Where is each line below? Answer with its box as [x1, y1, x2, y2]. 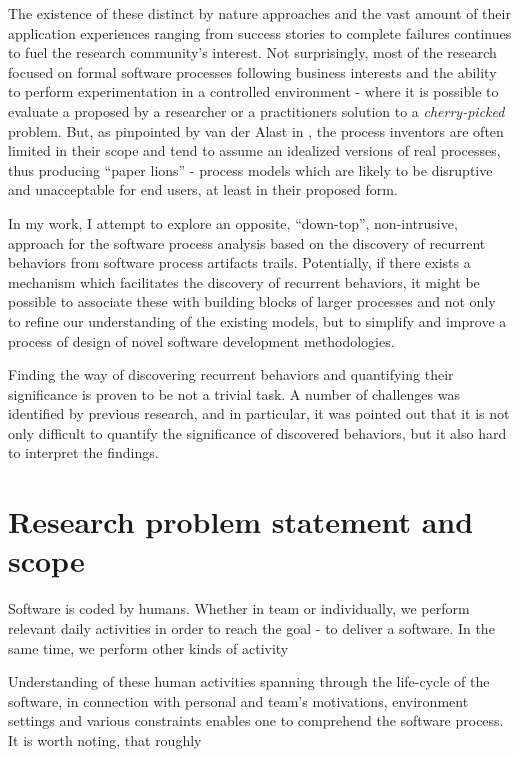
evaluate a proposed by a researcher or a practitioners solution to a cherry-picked [8, 100, 505, 121]
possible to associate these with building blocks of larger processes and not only [8, 291, 496, 312]
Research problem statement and [8, 501, 474, 542]
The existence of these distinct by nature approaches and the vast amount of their [8, 3, 511, 23]
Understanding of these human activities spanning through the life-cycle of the [8, 671, 490, 692]
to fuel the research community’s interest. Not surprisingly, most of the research [8, 42, 497, 63]
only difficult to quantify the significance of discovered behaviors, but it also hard [8, 422, 507, 443]
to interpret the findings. [8, 442, 159, 463]
